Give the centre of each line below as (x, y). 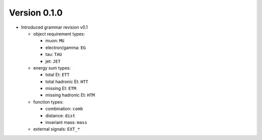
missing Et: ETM (61, 88)
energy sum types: (52, 68)
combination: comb (64, 109)
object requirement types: (59, 34)
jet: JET (53, 61)
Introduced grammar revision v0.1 (55, 27)
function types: (49, 102)
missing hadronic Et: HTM (70, 95)
